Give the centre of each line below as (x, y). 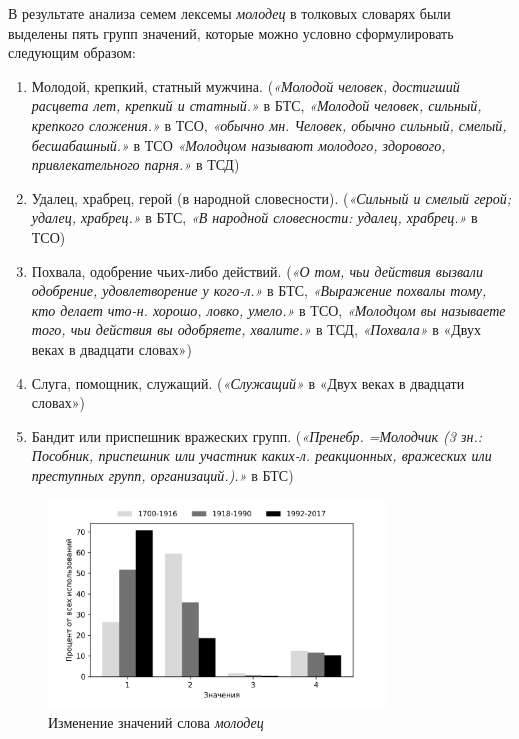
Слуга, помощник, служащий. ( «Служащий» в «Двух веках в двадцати (248, 382)
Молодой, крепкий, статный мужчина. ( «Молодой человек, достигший (245, 85)
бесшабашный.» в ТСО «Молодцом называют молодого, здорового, (238, 144)
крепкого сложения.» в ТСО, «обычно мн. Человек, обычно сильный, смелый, (269, 124)
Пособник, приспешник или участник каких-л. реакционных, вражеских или (261, 455)
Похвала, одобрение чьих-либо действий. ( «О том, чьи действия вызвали (257, 270)
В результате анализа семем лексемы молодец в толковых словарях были (229, 13)
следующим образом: (72, 52)
